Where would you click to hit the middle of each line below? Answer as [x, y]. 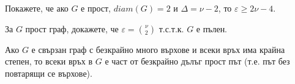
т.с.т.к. [171, 28]
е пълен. [212, 28]
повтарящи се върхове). [49, 73]
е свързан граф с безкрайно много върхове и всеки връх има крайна [158, 49]
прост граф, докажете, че [72, 28]
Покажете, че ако [37, 8]
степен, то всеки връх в [49, 61]
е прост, [96, 8]
